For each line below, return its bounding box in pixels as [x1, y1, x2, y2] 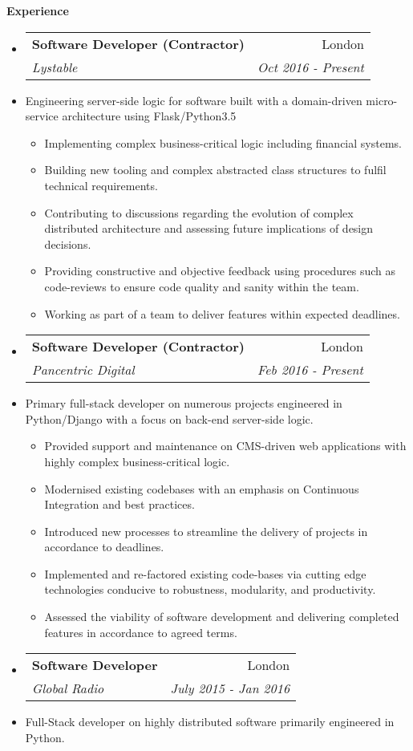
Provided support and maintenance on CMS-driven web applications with [44, 437, 407, 454]
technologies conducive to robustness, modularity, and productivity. [44, 581, 376, 598]
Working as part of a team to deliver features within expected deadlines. [44, 305, 400, 322]
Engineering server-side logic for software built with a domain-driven [25, 91, 362, 108]
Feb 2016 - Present [257, 360, 363, 380]
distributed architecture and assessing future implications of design [44, 220, 374, 237]
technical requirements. [44, 177, 158, 193]
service [25, 108, 59, 124]
